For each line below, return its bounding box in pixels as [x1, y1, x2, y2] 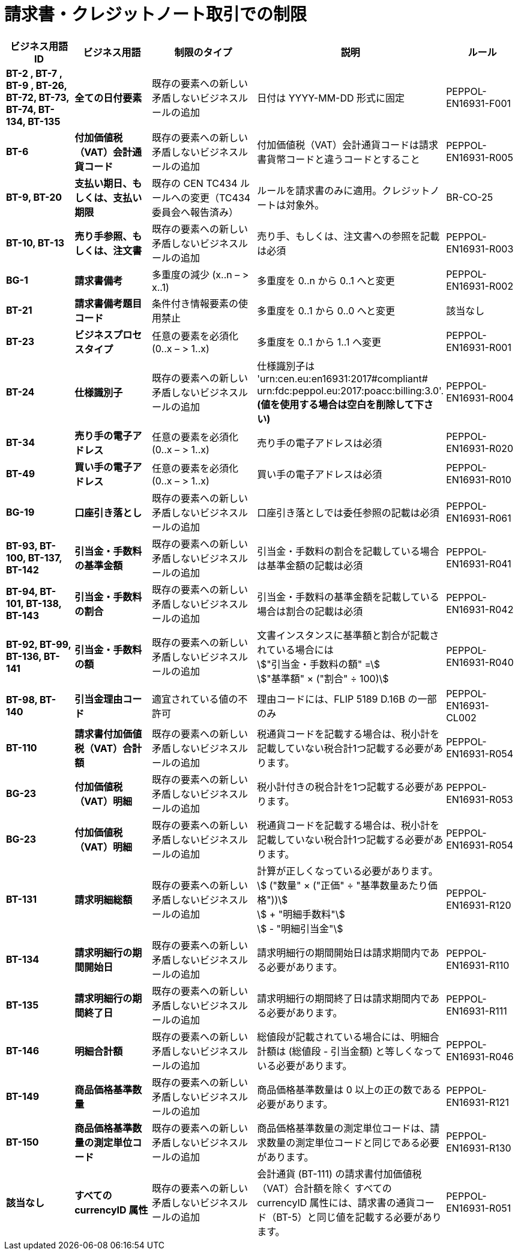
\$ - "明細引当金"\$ [257, 922, 343, 935]
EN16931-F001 [446, 97, 511, 109]
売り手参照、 [74, 230, 133, 242]
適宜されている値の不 [152, 692, 248, 705]
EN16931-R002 [446, 279, 514, 292]
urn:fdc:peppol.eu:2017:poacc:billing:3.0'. [257, 384, 444, 397]
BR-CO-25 [446, 191, 493, 203]
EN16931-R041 [446, 557, 511, 570]
